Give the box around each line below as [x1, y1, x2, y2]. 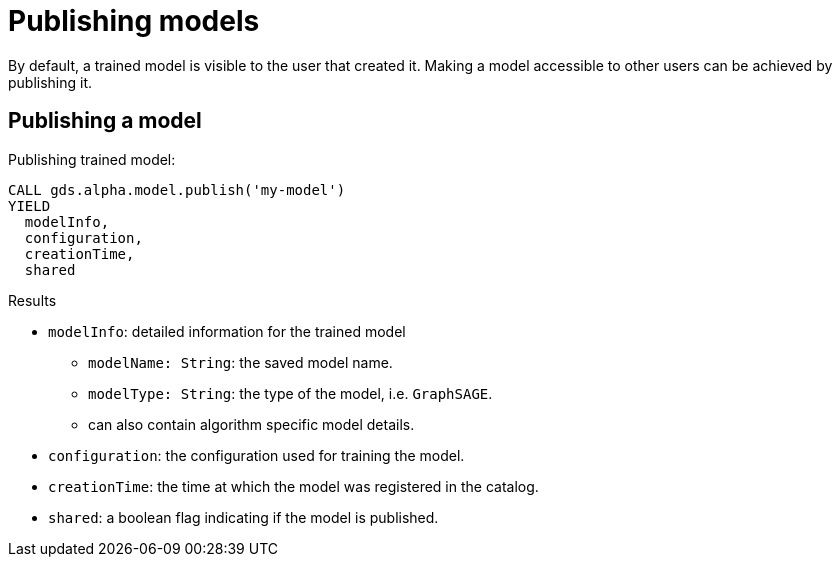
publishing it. [8, 73, 93, 91]
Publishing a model [8, 108, 202, 134]
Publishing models [8, 4, 260, 38]
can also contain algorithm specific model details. [88, 415, 415, 433]
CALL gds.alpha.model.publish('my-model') [8, 181, 346, 198]
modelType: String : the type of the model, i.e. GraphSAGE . [88, 384, 493, 402]
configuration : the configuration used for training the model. [48, 446, 465, 464]
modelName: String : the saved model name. [88, 353, 393, 371]
